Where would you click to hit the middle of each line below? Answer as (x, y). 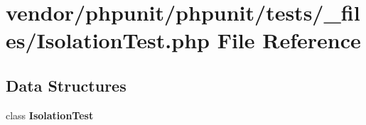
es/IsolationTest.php (108, 40)
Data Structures (66, 85)
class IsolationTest (50, 115)
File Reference (289, 40)
